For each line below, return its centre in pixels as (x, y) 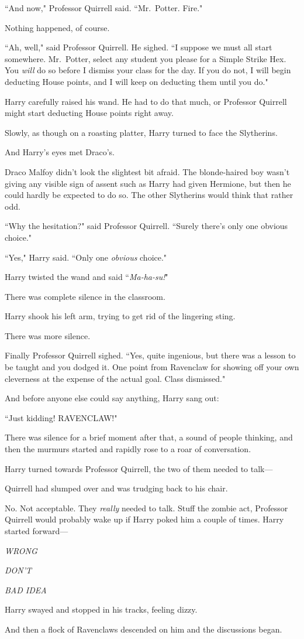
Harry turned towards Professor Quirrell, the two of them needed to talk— (139, 468)
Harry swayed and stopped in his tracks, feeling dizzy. (101, 609)
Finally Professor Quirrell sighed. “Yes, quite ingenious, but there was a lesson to (150, 355)
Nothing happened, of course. (57, 27)
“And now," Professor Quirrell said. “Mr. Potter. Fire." (104, 8)
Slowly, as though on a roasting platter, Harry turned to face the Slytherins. (141, 132)
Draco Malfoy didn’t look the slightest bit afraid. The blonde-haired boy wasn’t (147, 171)
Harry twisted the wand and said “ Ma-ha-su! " (87, 277)
